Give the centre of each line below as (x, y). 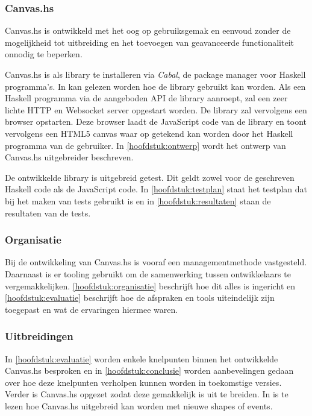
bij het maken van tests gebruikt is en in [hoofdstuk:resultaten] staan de (138, 200)
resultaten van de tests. (48, 213)
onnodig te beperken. (44, 54)
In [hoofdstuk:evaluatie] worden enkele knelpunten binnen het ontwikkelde (142, 358)
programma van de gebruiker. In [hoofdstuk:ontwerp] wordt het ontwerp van (145, 145)
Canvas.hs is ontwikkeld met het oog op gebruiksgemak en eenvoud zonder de (148, 30)
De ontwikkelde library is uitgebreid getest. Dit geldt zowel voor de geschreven (150, 177)
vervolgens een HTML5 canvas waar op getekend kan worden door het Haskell (149, 133)
